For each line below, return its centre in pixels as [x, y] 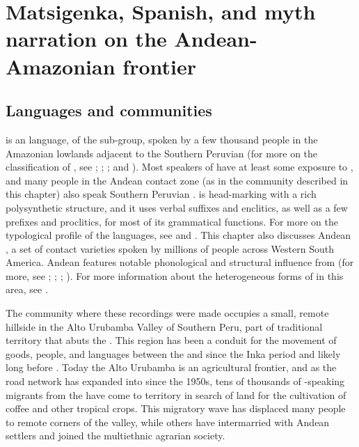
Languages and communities [109, 110]
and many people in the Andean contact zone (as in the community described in [177, 180]
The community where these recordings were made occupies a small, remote [167, 313]
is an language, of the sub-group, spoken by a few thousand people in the [162, 139]
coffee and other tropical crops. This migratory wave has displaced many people [176, 408]
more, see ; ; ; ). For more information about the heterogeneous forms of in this [175, 275]
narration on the [86, 39]
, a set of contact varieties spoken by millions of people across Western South [170, 248]
